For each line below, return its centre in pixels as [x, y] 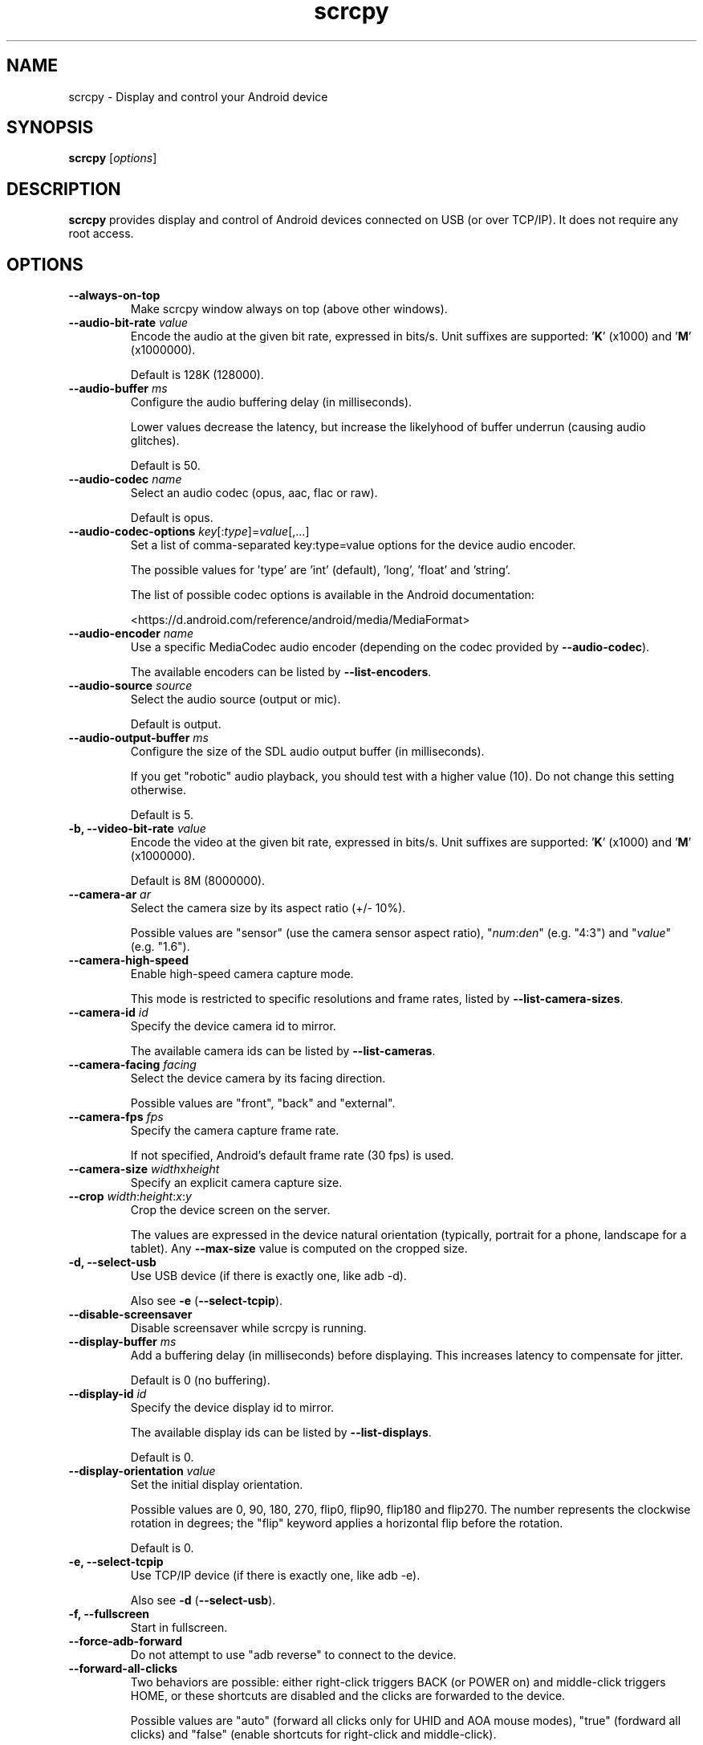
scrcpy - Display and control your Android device [198, 96]
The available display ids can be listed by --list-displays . [281, 1433]
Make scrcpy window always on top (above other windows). [289, 309]
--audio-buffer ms [118, 389]
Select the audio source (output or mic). [236, 699]
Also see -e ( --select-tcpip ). [207, 1301]
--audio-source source [130, 686]
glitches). [155, 441]
